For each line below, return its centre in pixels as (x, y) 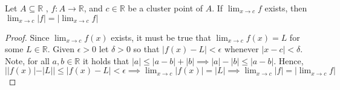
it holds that (106, 60)
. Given (61, 49)
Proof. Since (27, 37)
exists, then (286, 8)
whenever (241, 49)
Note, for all (27, 60)
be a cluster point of (165, 8)
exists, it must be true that (161, 37)
